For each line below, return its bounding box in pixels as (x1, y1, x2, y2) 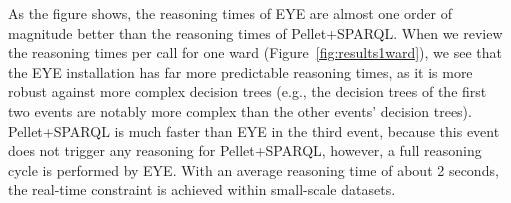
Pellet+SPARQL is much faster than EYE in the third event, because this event (8, 120, 500, 141)
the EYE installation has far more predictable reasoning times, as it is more (8, 61, 473, 82)
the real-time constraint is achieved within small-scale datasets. (8, 179, 396, 200)
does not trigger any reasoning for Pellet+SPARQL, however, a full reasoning (8, 140, 482, 161)
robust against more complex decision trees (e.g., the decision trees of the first (8, 81, 487, 102)
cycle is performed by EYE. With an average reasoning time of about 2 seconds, (8, 159, 499, 180)
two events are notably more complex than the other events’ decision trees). (8, 100, 472, 121)
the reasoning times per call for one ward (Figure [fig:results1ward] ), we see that (8, 42, 502, 63)
